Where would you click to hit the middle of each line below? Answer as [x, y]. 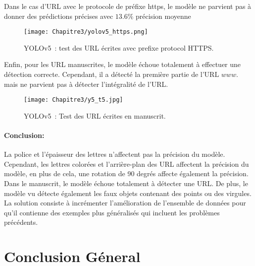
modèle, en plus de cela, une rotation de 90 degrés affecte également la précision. [126, 173]
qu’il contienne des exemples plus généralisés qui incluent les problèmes [112, 212]
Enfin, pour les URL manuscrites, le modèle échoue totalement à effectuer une [123, 64]
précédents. [21, 222]
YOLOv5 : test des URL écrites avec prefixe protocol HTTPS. [119, 47]
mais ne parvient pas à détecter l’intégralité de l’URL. [86, 84]
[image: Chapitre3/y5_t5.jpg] [74, 100]
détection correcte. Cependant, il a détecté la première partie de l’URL [112, 74]
